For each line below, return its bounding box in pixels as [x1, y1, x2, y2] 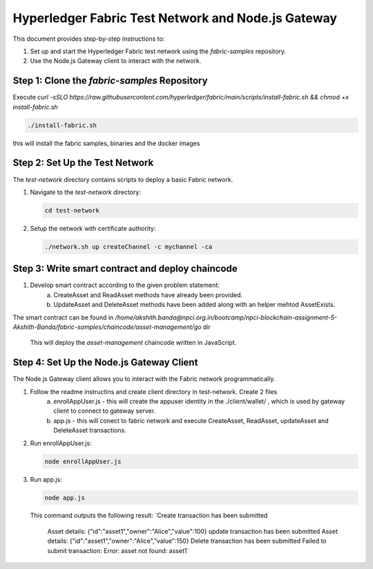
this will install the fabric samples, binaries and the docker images [12, 139, 200, 147]
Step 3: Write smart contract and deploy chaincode [12, 263, 238, 274]
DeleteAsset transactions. [53, 426, 127, 435]
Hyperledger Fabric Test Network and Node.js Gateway [12, 10, 338, 26]
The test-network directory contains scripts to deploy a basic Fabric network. [12, 175, 233, 183]
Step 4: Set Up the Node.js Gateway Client [12, 357, 198, 369]
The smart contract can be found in [12, 313, 114, 321]
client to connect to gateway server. [53, 407, 155, 415]
